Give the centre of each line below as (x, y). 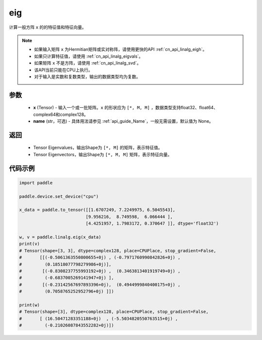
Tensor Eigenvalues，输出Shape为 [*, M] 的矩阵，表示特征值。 (98, 147)
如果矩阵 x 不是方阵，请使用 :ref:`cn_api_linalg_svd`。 (88, 63)
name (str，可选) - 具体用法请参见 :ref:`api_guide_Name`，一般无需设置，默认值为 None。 (123, 121)
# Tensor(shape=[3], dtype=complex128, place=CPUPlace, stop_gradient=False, (114, 312)
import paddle (36, 183)
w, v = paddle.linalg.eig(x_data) (60, 237)
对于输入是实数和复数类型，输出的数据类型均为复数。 (87, 76)
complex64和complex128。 (61, 114)
